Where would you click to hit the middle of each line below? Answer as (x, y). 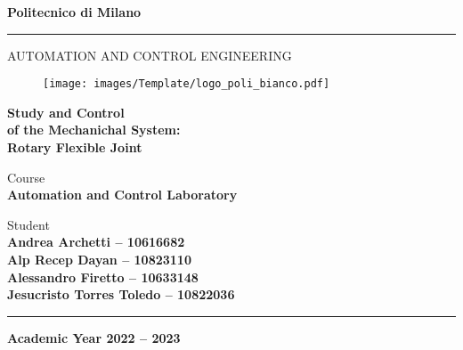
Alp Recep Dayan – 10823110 (99, 259)
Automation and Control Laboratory (122, 195)
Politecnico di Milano (74, 12)
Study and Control (66, 112)
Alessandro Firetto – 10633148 (103, 277)
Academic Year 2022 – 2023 (94, 337)
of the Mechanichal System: (94, 130)
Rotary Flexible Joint (75, 147)
